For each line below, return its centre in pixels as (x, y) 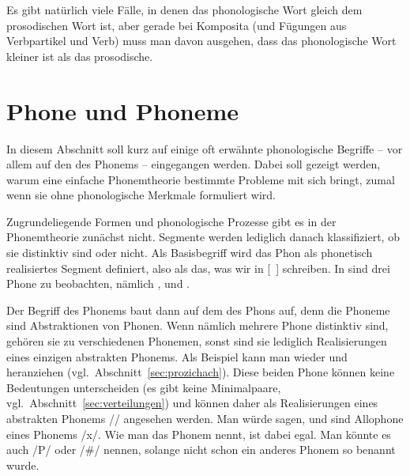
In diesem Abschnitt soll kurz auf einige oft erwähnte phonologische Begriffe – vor (205, 148)
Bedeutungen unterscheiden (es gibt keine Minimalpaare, (144, 387)
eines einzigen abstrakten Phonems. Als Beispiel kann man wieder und (177, 356)
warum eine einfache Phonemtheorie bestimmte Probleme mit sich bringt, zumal (201, 179)
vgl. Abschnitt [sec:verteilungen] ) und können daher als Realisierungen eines (192, 403)
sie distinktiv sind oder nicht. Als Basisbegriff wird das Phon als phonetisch (190, 253)
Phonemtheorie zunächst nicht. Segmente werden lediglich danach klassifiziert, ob (203, 237)
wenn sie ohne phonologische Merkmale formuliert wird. (141, 195)
